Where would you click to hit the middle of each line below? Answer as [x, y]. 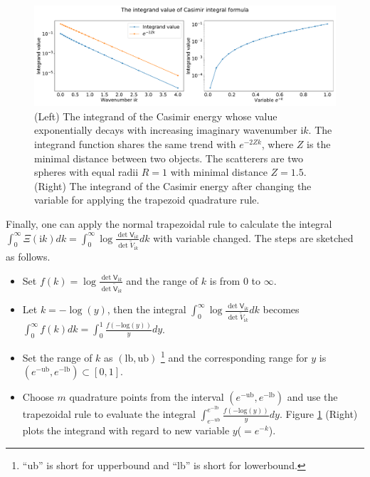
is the [319, 143]
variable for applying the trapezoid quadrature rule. [147, 200]
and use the [312, 397]
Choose [38, 397]
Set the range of [57, 357]
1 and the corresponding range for [234, 356]
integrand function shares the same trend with [135, 143]
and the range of [162, 280]
